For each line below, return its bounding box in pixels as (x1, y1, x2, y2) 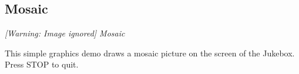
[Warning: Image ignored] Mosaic (5, 27, 125, 39)
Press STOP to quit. (5, 58, 79, 70)
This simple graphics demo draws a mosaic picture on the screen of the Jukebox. (5, 46, 295, 59)
